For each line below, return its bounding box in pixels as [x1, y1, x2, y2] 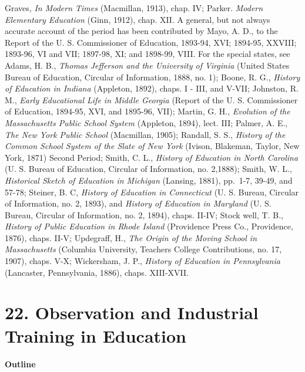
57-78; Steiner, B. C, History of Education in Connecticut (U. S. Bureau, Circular [5, 185, 299, 198]
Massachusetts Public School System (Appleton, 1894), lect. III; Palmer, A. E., [5, 116, 288, 128]
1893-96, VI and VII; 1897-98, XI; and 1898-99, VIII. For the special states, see [5, 48, 290, 60]
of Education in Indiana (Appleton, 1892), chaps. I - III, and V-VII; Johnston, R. [5, 82, 299, 94]
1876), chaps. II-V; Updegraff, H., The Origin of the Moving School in [5, 231, 257, 244]
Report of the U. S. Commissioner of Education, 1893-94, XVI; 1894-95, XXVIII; [5, 36, 297, 48]
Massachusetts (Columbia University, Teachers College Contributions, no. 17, [5, 243, 282, 255]
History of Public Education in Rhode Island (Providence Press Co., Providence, [5, 220, 293, 232]
